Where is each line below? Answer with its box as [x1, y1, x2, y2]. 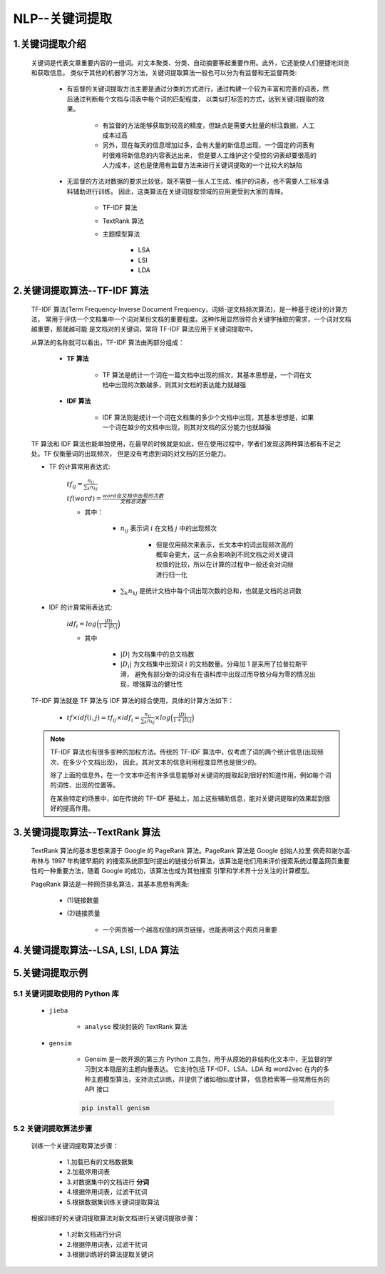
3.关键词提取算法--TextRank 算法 [13, 826, 160, 838]
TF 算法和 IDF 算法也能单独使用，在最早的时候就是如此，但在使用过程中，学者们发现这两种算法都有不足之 [31, 439, 342, 448]
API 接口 [84, 1085, 110, 1093]
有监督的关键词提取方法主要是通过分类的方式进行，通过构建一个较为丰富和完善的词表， [66, 84, 323, 93]
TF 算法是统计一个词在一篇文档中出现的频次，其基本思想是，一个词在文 [102, 370, 312, 379]
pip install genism [81, 1104, 150, 1113]
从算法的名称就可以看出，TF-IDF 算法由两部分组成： [31, 338, 185, 347]
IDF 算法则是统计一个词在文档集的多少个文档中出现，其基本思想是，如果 [102, 413, 314, 422]
